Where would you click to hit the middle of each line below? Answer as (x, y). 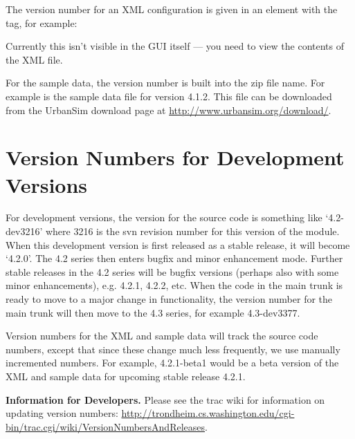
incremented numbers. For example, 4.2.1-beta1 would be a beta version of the (172, 363)
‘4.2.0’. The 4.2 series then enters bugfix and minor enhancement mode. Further (174, 258)
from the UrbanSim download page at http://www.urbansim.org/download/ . (169, 110)
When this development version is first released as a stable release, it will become (178, 244)
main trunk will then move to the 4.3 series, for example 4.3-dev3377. (153, 312)
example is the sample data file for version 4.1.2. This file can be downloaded (169, 96)
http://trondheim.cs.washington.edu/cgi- (208, 413)
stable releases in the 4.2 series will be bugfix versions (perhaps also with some (172, 271)
